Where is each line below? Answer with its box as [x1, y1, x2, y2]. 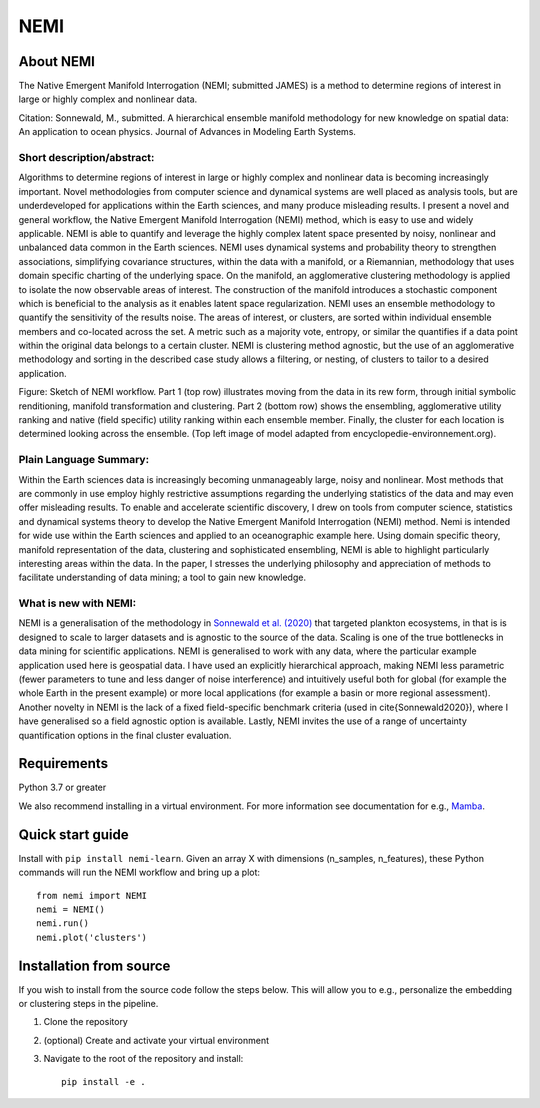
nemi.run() [36, 918, 90, 929]
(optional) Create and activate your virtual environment [43, 1034, 270, 1046]
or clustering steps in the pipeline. [18, 998, 159, 1009]
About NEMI [18, 53, 95, 70]
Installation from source [18, 957, 171, 974]
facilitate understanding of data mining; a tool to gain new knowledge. [18, 571, 307, 584]
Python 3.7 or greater [18, 781, 107, 794]
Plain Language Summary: [18, 453, 150, 467]
